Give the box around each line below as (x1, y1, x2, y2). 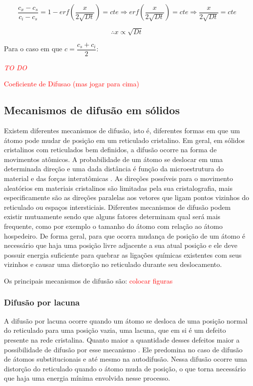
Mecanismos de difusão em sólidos (4, 102, 180, 118)
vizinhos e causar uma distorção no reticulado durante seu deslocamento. (4, 259, 222, 269)
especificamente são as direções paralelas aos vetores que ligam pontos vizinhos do (4, 192, 250, 203)
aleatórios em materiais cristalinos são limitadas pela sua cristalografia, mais (4, 183, 232, 193)
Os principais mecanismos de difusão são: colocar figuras (4, 275, 173, 285)
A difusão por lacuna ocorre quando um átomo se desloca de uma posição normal (4, 315, 248, 325)
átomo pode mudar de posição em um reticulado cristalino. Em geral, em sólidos (4, 135, 245, 145)
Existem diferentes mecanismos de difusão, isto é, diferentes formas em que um (4, 125, 240, 135)
